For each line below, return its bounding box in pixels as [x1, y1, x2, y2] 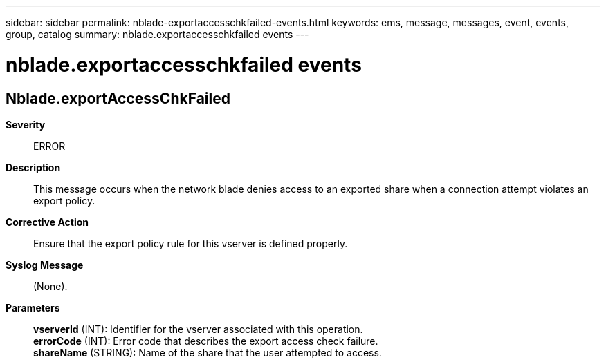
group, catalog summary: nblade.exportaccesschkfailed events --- [6, 28, 309, 40]
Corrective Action [6, 215, 89, 228]
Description [6, 161, 61, 173]
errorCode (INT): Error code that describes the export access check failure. [33, 334, 378, 347]
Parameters [6, 301, 60, 314]
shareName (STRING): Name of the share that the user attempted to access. [33, 346, 382, 358]
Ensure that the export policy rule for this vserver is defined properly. [33, 237, 348, 249]
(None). [33, 280, 68, 292]
